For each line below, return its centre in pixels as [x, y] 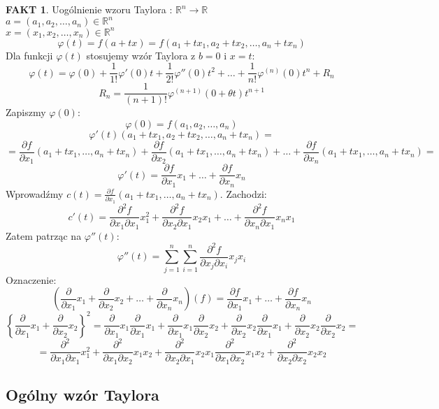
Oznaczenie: [31, 279]
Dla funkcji [29, 55]
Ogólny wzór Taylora [82, 395]
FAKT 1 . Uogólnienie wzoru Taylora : [89, 9]
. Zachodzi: [243, 193]
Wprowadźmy [35, 193]
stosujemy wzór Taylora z [141, 55]
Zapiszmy [26, 112]
